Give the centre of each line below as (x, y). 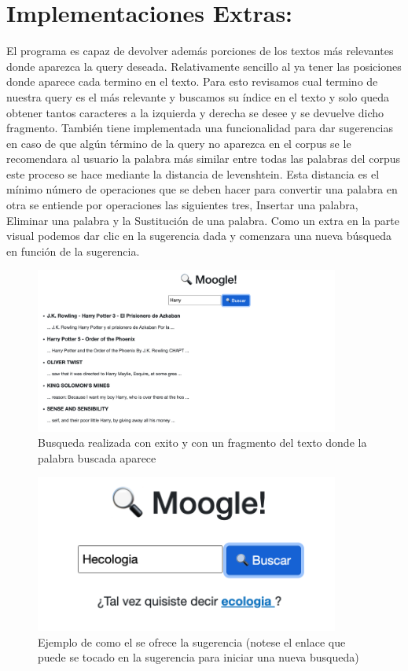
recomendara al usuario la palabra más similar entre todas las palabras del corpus (203, 159)
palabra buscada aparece (97, 457)
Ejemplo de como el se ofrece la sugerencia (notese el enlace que (192, 642)
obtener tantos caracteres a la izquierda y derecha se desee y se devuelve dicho (195, 112)
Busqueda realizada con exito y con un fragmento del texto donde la (202, 442)
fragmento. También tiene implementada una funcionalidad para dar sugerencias (200, 128)
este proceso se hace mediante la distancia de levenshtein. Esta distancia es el (193, 173)
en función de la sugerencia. (73, 251)
